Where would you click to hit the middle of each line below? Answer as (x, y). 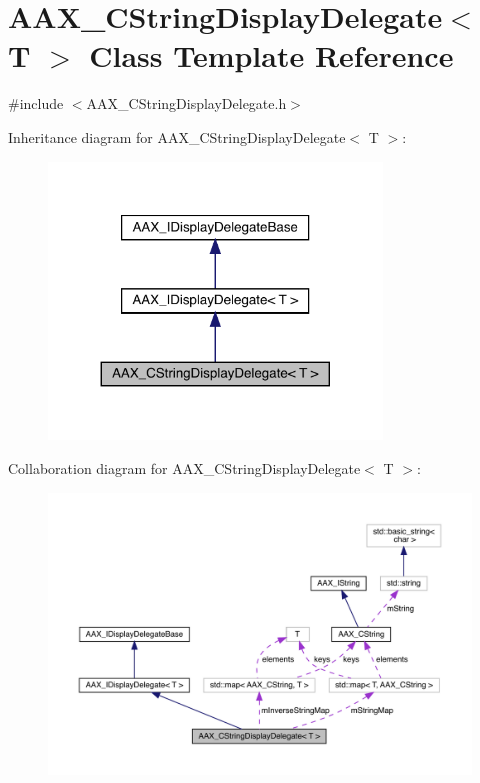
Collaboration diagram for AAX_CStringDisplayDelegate (184, 468)
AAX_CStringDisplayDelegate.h (186, 103)
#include (36, 103)
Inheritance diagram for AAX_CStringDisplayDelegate (177, 136)
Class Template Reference (271, 55)
